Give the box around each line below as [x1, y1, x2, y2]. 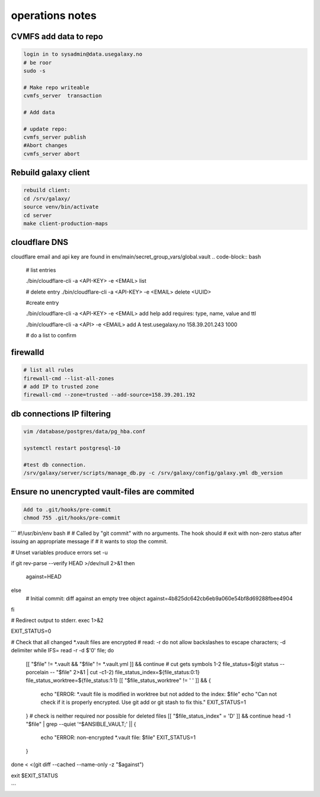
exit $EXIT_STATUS [11, 772, 59, 779]
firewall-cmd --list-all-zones [23, 375, 115, 382]
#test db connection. [23, 461, 87, 468]
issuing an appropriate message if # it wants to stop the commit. [11, 538, 168, 545]
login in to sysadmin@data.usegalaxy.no [23, 51, 142, 58]
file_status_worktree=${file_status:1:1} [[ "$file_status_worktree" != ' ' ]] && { [25, 677, 212, 684]
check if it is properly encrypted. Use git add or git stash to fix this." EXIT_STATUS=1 [40, 699, 247, 706]
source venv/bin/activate [23, 203, 99, 211]
